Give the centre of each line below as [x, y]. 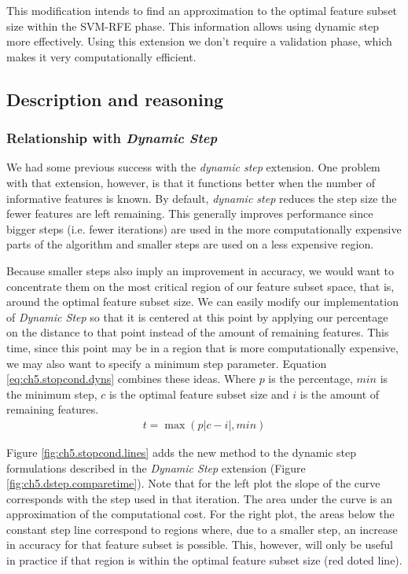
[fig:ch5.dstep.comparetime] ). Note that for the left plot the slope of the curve [193, 483]
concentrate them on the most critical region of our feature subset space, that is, [200, 286]
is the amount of [340, 394]
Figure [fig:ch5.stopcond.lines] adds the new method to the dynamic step [182, 452]
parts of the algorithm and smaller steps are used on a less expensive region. [190, 244]
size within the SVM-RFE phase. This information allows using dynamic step [193, 26]
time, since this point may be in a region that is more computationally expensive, [202, 347]
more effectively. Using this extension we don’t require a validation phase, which [199, 41]
